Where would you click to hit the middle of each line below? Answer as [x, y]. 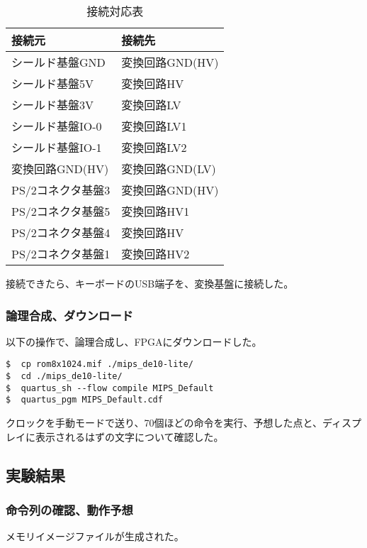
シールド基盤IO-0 [57, 126]
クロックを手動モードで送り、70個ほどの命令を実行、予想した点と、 [164, 423]
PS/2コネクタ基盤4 [61, 232]
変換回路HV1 [156, 211]
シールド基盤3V [53, 105]
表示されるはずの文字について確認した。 [129, 436]
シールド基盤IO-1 [57, 147]
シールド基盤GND [58, 62]
